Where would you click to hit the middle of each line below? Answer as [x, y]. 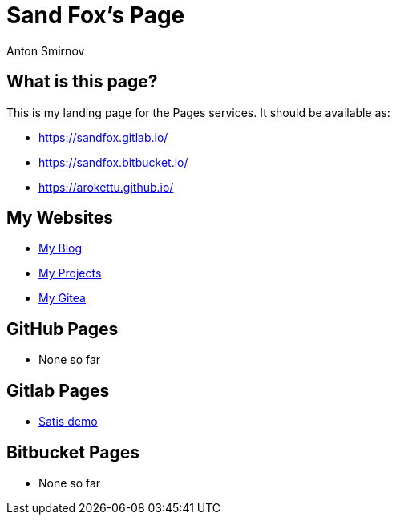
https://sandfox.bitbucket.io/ [113, 162]
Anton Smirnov [46, 50]
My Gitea [62, 298]
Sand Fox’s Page [96, 15]
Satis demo [68, 422]
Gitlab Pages [58, 390]
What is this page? [82, 82]
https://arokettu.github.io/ [106, 187]
